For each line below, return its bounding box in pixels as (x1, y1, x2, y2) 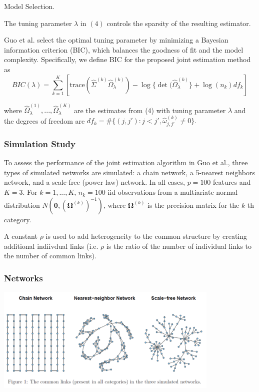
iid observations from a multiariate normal (107, 187, 238, 197)
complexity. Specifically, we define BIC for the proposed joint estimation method (4, 54, 251, 65)
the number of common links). (4, 250, 96, 261)
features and (213, 177, 251, 187)
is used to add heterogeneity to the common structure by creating (45, 231, 247, 241)
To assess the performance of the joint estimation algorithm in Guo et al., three (4, 157, 248, 168)
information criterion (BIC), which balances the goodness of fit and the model (4, 44, 243, 55)
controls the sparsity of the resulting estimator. (106, 18, 251, 28)
